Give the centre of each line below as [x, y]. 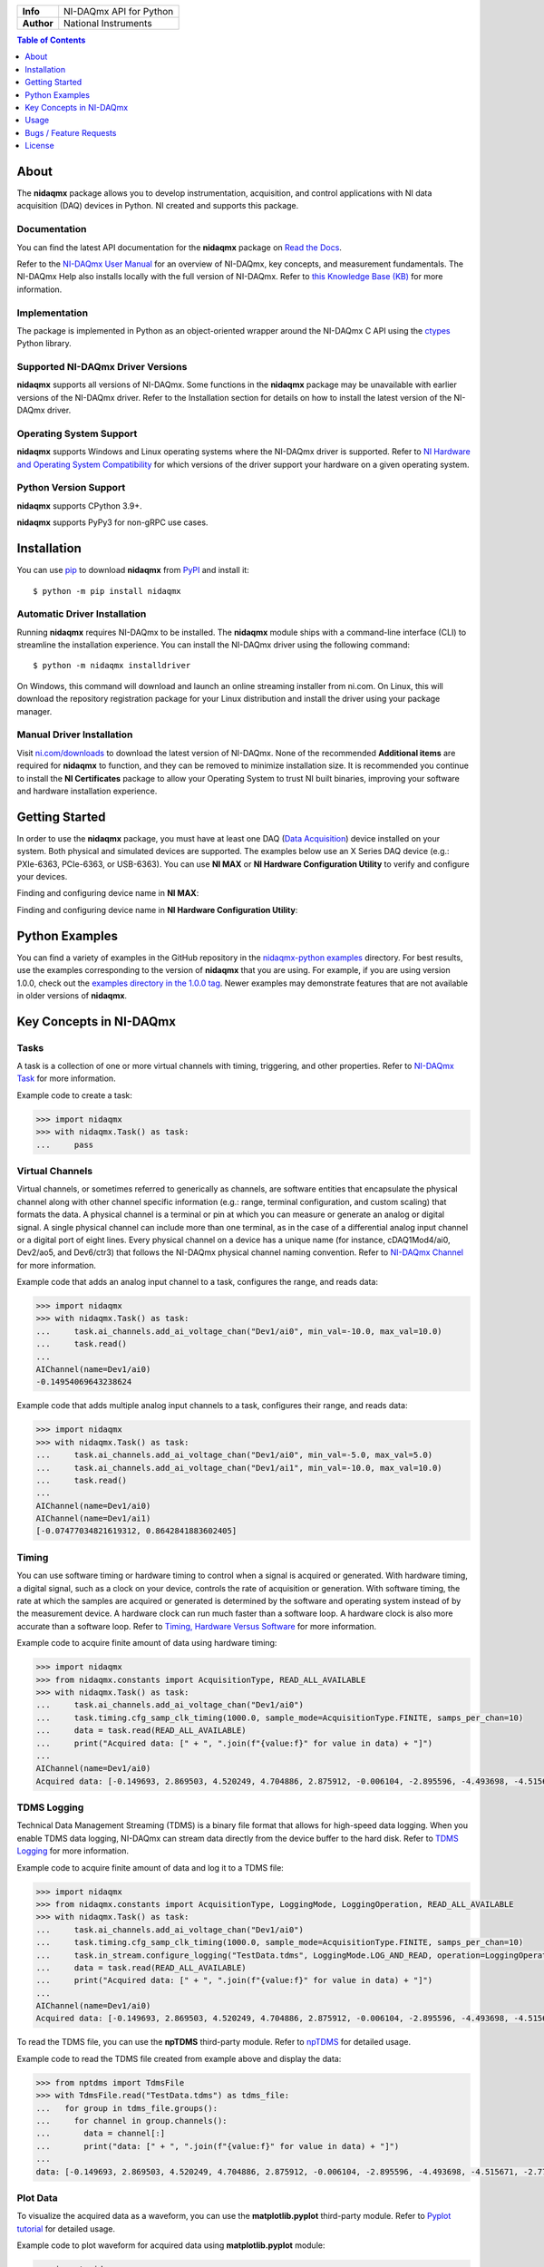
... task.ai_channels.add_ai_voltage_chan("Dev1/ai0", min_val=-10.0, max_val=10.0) [239, 1331]
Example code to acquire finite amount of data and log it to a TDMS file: [151, 1867]
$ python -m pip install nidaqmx [107, 591]
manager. [34, 711]
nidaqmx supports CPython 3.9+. [79, 506]
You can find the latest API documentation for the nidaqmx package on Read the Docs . [179, 247]
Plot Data [37, 2197]
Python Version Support [71, 488]
